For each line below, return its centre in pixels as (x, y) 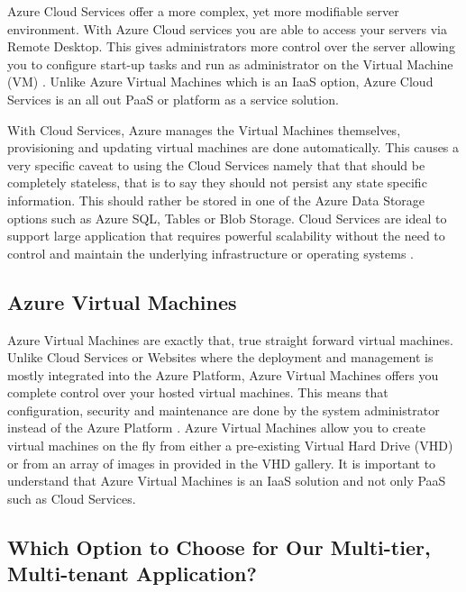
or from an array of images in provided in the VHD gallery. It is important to (222, 463)
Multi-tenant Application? (132, 574)
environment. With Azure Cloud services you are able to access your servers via (227, 28)
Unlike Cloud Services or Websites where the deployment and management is (220, 357)
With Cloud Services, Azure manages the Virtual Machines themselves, (204, 129)
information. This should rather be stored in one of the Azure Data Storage (216, 200)
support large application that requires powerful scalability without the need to (226, 236)
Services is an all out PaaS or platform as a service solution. (173, 99)
